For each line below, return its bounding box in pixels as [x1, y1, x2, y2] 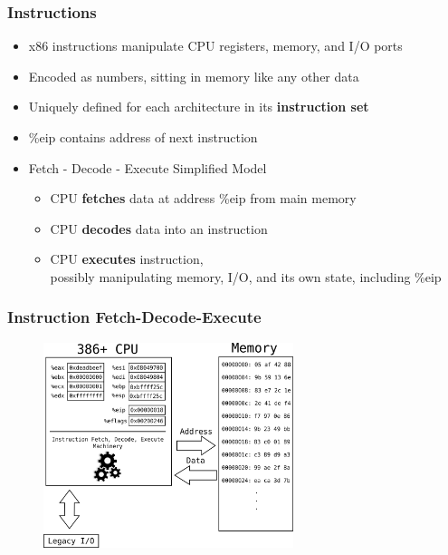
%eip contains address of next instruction [28, 128, 258, 146]
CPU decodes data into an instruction [50, 219, 268, 238]
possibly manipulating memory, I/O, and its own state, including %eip [50, 267, 442, 286]
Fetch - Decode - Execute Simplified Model [28, 158, 267, 177]
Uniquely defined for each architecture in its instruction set [28, 97, 369, 116]
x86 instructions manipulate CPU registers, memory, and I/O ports [28, 36, 403, 55]
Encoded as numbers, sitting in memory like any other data [28, 66, 359, 85]
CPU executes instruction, [50, 249, 204, 268]
